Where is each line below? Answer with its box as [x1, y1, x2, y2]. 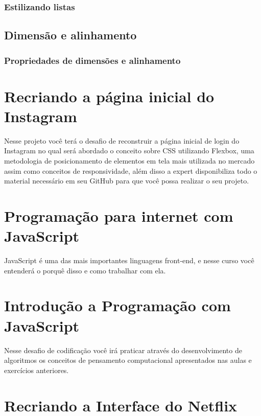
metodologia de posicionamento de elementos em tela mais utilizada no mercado [4, 155, 255, 166]
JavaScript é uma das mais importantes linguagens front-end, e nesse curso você [4, 255, 254, 266]
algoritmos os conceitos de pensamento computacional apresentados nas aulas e [4, 355, 252, 365]
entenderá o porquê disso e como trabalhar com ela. [4, 265, 166, 275]
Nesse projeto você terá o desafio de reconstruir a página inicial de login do [4, 135, 240, 146]
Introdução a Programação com [4, 295, 231, 316]
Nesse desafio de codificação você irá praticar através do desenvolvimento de [4, 344, 242, 355]
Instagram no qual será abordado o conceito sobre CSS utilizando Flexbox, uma [4, 145, 254, 156]
